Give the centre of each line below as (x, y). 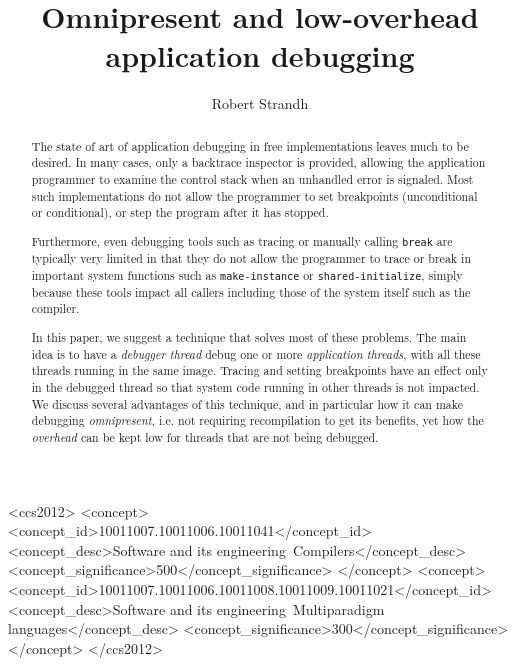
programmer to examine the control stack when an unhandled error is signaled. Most (252, 179)
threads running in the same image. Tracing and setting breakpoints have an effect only (259, 370)
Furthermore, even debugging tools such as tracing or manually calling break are (242, 240)
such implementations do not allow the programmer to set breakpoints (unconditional (254, 195)
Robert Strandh (260, 103)
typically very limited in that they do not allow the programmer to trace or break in (251, 258)
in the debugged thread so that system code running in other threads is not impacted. (255, 386)
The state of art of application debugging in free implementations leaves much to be (250, 145)
